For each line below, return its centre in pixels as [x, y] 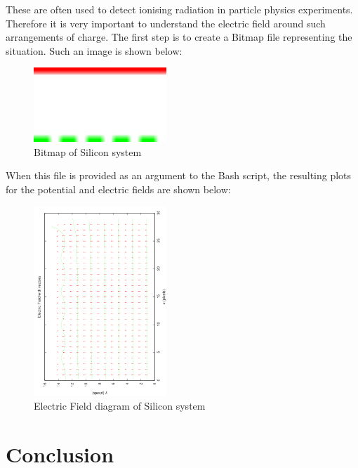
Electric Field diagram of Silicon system [120, 406]
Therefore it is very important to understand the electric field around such [166, 23]
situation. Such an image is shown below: [94, 50]
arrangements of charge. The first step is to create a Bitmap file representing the [179, 37]
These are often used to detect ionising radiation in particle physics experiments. [179, 9]
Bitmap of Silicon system [88, 151]
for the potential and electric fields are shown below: [118, 189]
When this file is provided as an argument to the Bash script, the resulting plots [179, 175]
